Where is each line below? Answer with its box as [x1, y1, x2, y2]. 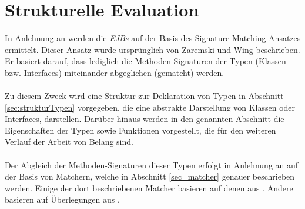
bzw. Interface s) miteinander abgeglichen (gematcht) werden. [5, 66, 224, 78]
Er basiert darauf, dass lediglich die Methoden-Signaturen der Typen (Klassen [5, 55, 286, 67]
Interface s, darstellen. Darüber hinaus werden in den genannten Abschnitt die [5, 112, 284, 125]
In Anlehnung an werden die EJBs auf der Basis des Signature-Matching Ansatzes [5, 32, 301, 44]
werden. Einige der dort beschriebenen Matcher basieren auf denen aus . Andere [5, 181, 293, 194]
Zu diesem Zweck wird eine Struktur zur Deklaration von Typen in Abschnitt [5, 89, 284, 102]
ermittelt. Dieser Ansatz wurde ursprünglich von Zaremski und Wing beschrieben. [5, 43, 300, 55]
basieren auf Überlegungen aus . [5, 193, 120, 205]
